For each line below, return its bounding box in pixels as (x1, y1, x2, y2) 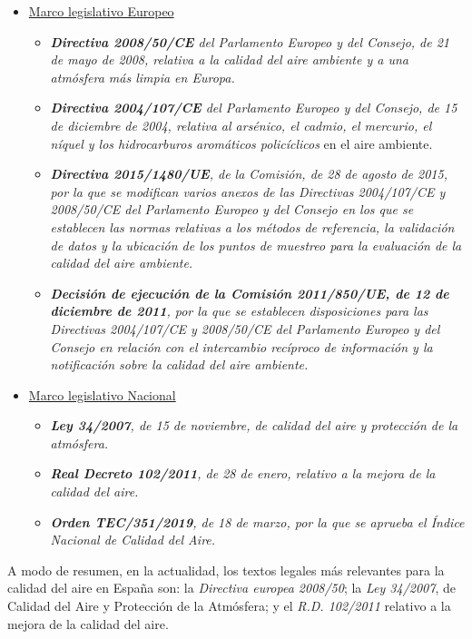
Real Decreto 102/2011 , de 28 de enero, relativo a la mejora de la (50, 464, 436, 483)
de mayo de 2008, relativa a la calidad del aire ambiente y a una (50, 50, 408, 69)
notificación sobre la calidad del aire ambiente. (50, 355, 309, 374)
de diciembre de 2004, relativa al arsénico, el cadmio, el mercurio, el (50, 115, 432, 134)
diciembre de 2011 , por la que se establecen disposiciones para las (50, 301, 428, 320)
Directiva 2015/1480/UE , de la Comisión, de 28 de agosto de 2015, (50, 164, 447, 183)
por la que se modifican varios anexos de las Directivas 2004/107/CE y (50, 182, 446, 201)
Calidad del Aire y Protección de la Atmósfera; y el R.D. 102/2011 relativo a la (7, 596, 451, 615)
